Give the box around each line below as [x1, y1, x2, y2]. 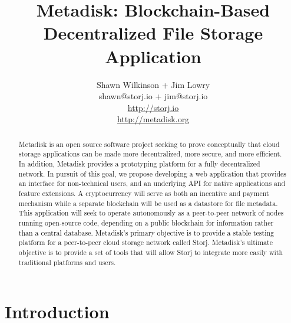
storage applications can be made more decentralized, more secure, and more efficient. [18, 149, 282, 159]
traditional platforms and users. [18, 257, 116, 267]
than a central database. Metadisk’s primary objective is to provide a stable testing [18, 227, 275, 237]
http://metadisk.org [117, 113, 190, 125]
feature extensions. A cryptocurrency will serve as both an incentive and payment [18, 188, 269, 198]
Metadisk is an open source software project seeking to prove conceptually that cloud [18, 139, 280, 149]
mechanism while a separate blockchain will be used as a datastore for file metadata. [18, 198, 278, 208]
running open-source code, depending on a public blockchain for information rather [18, 217, 274, 227]
